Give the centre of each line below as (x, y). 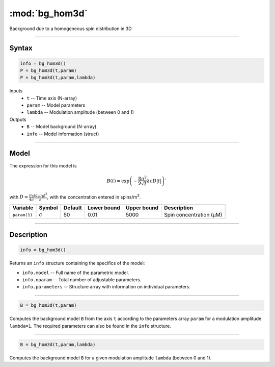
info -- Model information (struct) (63, 134)
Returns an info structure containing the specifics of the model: (77, 263)
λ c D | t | (154, 181)
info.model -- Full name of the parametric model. (76, 273)
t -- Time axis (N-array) (52, 98)
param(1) (23, 215)
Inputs (16, 91)
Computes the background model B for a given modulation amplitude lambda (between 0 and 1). (111, 358)
